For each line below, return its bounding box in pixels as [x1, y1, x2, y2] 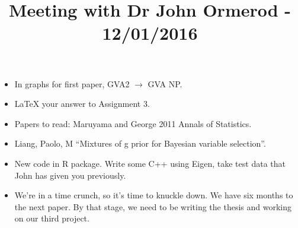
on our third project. [14, 212, 89, 224]
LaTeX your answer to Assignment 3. [14, 97, 150, 110]
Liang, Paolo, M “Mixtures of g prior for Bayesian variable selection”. [14, 137, 266, 150]
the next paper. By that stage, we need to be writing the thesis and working [14, 200, 291, 213]
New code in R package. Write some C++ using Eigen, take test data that [14, 157, 286, 169]
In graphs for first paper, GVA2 [14, 77, 130, 90]
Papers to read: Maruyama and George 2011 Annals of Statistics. [14, 117, 252, 129]
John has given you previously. [14, 169, 126, 181]
